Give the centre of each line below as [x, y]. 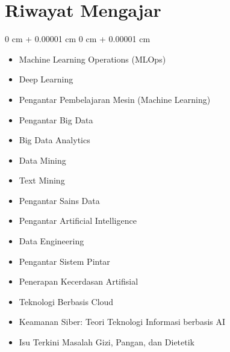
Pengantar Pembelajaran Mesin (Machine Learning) [115, 99]
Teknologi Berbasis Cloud [66, 301]
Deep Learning [46, 79]
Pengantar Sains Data [59, 200]
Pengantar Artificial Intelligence [78, 221]
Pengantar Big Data [56, 119]
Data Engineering [51, 241]
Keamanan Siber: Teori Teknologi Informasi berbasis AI [122, 322]
